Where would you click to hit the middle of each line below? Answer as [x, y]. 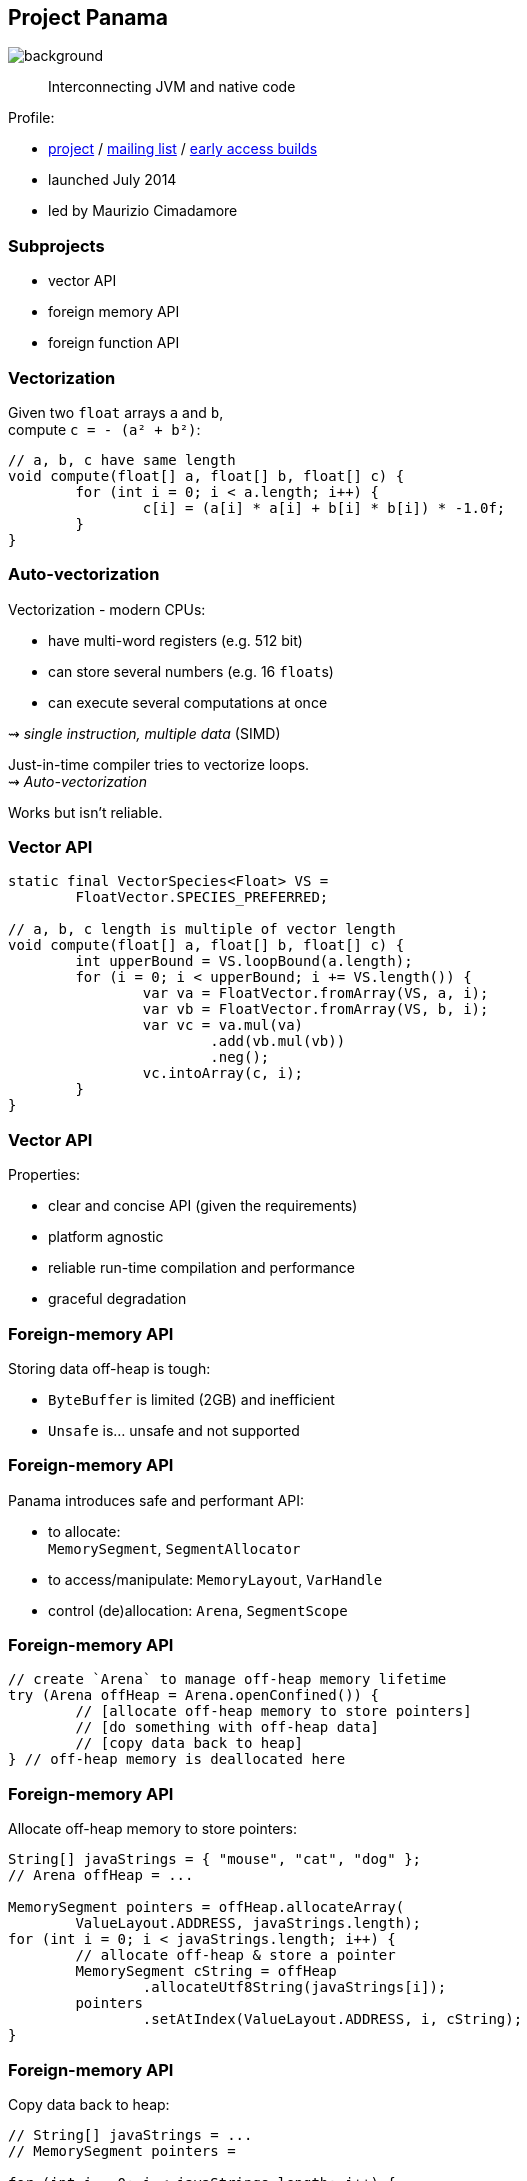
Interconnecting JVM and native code [172, 87]
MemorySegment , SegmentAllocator [174, 1548]
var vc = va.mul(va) [223, 1025]
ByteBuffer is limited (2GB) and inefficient [191, 1399]
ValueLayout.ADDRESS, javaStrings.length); [248, 1923]
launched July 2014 [112, 180]
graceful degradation [117, 1299]
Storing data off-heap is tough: [109, 1368]
